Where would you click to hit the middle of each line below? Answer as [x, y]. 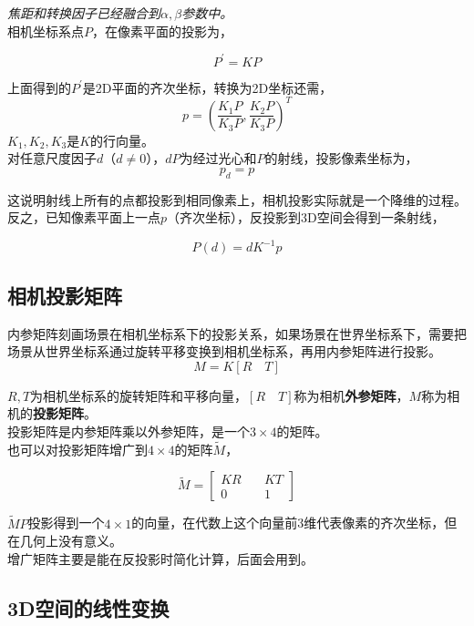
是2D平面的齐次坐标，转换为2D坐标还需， [207, 87]
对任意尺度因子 [52, 158]
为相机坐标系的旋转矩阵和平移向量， [139, 395]
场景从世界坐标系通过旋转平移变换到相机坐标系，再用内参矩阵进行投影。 [224, 351]
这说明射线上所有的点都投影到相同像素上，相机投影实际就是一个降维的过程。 [237, 199]
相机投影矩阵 [65, 295]
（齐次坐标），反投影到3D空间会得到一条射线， [306, 217]
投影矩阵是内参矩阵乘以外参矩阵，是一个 [129, 431]
